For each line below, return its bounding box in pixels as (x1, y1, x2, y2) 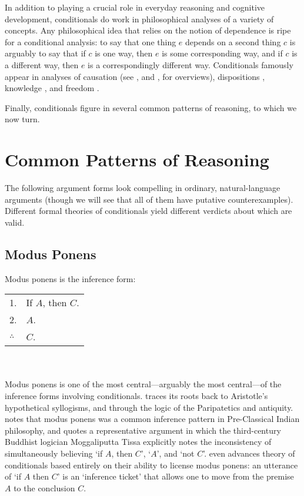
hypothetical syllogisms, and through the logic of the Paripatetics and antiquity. (5, 401, 293, 413)
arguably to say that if (5, 47, 86, 59)
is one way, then (95, 47, 153, 59)
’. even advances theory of (203, 447, 295, 459)
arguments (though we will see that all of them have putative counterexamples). (5, 193, 293, 205)
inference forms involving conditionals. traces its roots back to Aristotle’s (5, 390, 268, 402)
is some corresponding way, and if (162, 47, 283, 59)
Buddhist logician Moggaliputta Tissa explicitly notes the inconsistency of (5, 435, 272, 448)
